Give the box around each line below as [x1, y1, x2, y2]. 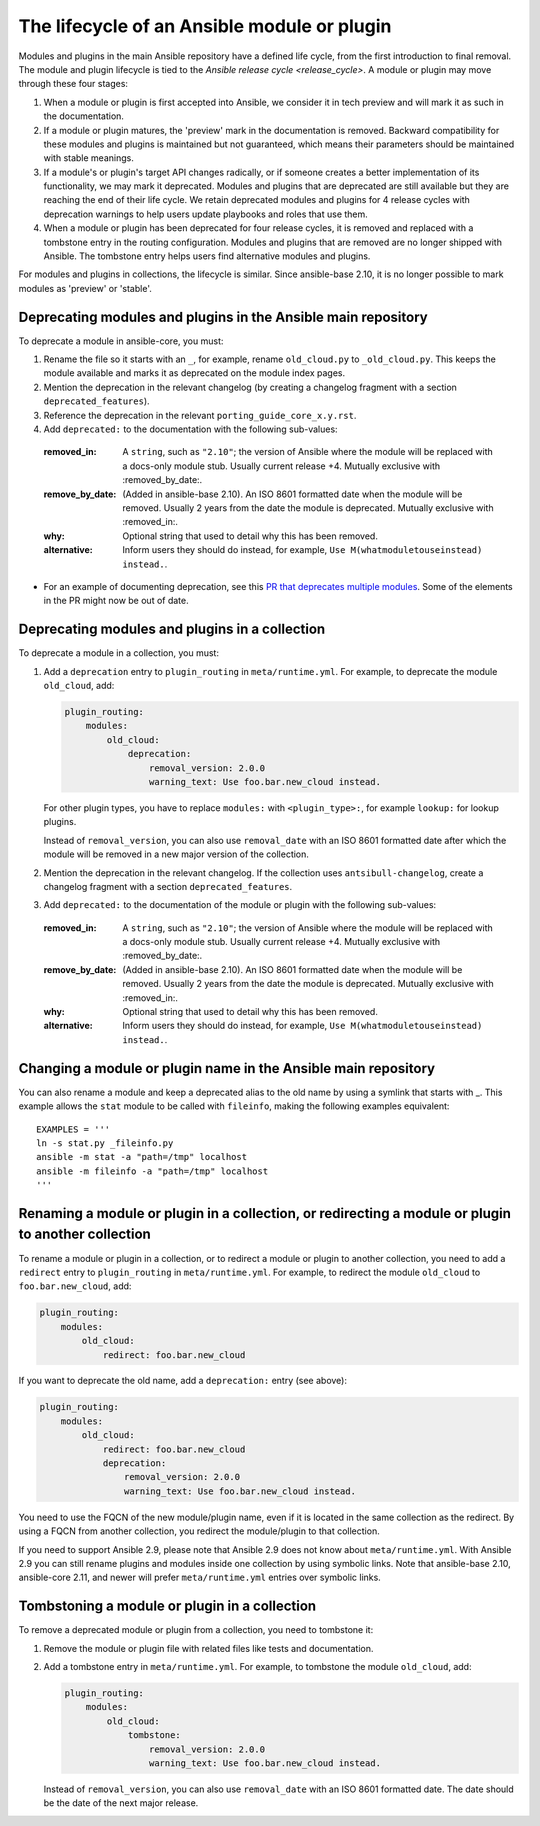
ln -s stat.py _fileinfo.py [36, 1137, 174, 1149]
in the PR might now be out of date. [43, 595, 189, 607]
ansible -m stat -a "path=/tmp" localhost [36, 1151, 248, 1163]
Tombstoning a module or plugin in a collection [18, 1598, 317, 1615]
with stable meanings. [43, 152, 134, 164]
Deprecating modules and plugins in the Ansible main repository [18, 308, 429, 325]
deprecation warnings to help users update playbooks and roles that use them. [43, 208, 369, 220]
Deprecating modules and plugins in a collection [18, 621, 326, 638]
